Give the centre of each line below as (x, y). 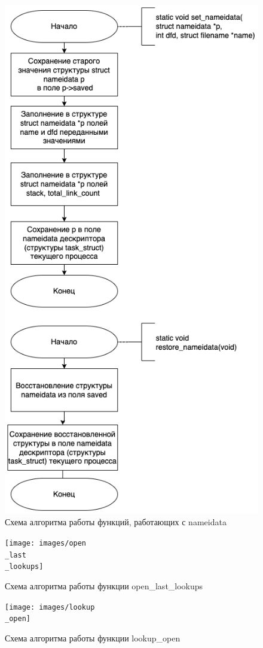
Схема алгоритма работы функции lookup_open (93, 638)
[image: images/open (46, 543)
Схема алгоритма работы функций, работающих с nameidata (116, 522)
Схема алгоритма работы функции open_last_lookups (104, 585)
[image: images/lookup (50, 607)
